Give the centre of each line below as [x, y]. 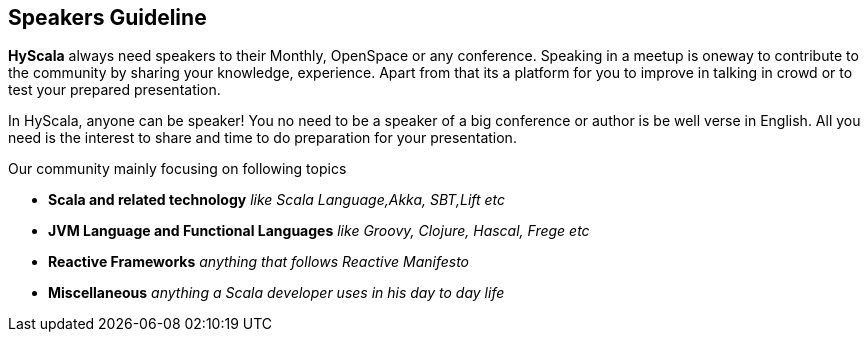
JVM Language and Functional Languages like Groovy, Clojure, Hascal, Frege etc [319, 231]
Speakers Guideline [107, 17]
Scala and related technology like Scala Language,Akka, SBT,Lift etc [277, 200]
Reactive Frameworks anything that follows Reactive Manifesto [259, 262]
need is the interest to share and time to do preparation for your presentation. [262, 138]
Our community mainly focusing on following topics [177, 169]
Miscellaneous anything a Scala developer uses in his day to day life [276, 293]
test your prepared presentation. [114, 90]
